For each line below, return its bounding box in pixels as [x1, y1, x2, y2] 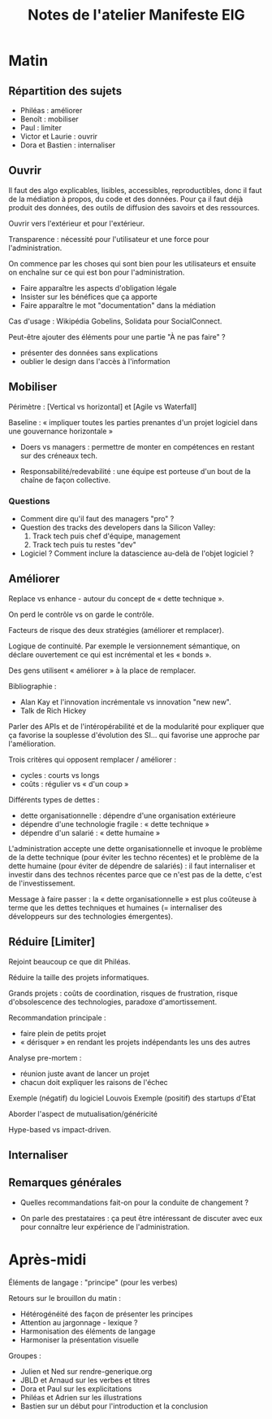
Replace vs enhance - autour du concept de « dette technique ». [8, 593, 225, 604]
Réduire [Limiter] [8, 935, 96, 949]
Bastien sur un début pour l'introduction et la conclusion [19, 1401, 209, 1411]
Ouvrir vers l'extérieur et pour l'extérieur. [8, 218, 145, 228]
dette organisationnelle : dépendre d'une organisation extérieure [19, 811, 236, 820]
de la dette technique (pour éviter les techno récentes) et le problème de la [8, 852, 260, 862]
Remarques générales [8, 1175, 122, 1190]
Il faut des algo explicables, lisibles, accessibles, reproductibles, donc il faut [8, 185, 262, 195]
